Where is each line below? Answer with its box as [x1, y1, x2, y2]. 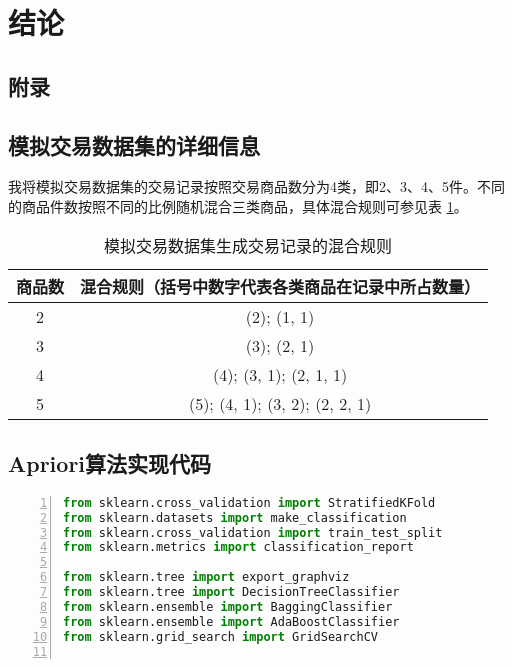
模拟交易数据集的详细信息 [8, 129, 260, 160]
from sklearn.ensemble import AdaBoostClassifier [63, 614, 400, 629]
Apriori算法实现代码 [8, 447, 212, 478]
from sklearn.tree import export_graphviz [63, 570, 350, 585]
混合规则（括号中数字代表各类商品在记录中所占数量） [80, 274, 481, 298]
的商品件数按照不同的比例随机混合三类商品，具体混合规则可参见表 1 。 [8, 195, 468, 216]
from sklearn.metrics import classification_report [63, 540, 414, 555]
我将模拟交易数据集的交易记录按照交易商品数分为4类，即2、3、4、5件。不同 [8, 176, 505, 197]
